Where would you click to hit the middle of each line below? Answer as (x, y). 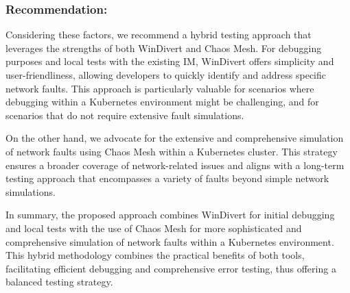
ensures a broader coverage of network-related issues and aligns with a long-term (175, 165)
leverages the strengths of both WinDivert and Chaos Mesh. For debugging (164, 48)
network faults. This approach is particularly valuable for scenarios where (160, 88)
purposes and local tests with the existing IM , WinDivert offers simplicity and (170, 61)
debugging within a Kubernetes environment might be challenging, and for (162, 102)
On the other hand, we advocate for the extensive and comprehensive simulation (175, 138)
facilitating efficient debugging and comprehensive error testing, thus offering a (171, 268)
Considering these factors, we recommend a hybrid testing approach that (159, 35)
